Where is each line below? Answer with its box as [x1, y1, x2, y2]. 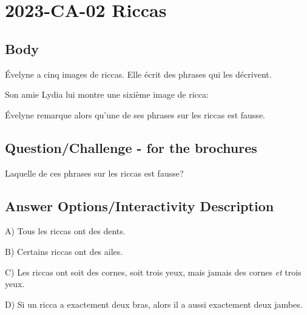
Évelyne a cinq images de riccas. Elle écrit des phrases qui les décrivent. [5, 67, 272, 80]
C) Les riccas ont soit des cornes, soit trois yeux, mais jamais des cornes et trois [5, 265, 302, 278]
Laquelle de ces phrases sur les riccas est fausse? [5, 166, 184, 179]
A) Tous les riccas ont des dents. [5, 225, 126, 237]
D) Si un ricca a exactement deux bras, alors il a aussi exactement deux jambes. [5, 297, 303, 310]
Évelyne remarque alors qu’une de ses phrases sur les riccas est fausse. [5, 108, 265, 121]
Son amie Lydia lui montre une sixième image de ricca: [5, 88, 209, 101]
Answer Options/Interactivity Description [5, 196, 274, 215]
